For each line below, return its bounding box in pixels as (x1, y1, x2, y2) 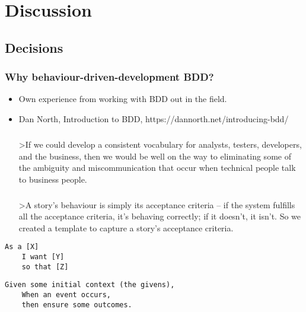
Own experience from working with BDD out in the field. (18, 93, 227, 105)
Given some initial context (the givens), (5, 281, 175, 289)
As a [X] (5, 243, 39, 251)
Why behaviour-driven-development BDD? (5, 69, 214, 84)
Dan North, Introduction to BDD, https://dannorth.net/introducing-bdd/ (18, 112, 289, 125)
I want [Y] (21, 253, 65, 262)
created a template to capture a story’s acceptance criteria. (18, 221, 234, 234)
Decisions (5, 38, 63, 56)
